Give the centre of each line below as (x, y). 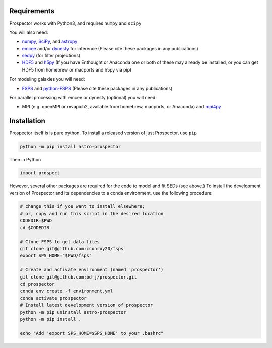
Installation (27, 121)
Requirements (32, 11)
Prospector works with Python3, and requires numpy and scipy (75, 23)
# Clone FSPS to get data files (60, 241)
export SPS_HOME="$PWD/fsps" (56, 256)
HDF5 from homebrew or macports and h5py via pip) (77, 69)
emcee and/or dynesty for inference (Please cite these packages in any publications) (110, 48)
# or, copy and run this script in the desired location (92, 214)
